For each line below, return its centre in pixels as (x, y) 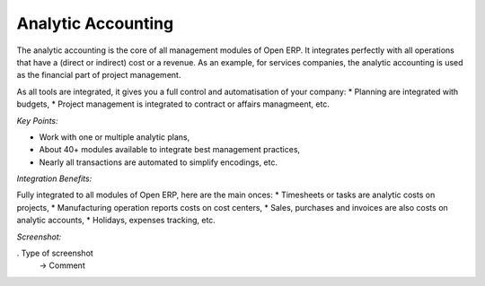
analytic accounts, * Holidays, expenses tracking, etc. (116, 221)
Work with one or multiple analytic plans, (115, 137)
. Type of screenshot (55, 253)
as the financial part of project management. (99, 75)
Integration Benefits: (54, 178)
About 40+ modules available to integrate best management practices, (170, 150)
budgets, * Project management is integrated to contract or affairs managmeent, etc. (173, 104)
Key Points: (37, 120)
